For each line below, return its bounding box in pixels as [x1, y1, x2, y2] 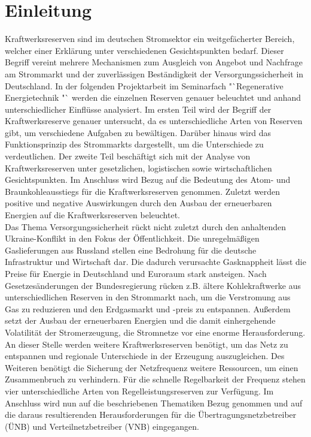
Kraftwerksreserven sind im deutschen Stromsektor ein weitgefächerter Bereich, [5, 32, 295, 45]
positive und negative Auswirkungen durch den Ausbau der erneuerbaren [5, 197, 272, 209]
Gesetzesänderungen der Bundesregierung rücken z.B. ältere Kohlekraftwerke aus [5, 279, 301, 291]
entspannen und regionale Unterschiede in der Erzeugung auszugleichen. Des [5, 349, 285, 362]
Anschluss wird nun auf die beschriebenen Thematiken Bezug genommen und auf [5, 396, 303, 409]
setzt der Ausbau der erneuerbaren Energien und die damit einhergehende [5, 314, 276, 327]
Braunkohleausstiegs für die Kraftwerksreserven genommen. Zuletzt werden [5, 185, 280, 197]
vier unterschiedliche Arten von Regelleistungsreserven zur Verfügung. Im [5, 384, 274, 397]
